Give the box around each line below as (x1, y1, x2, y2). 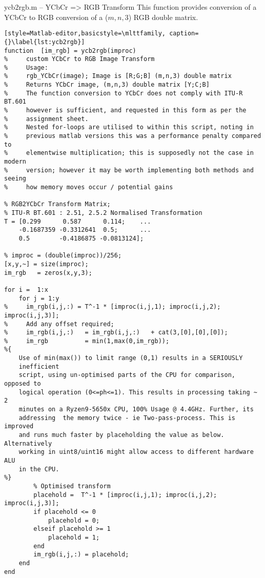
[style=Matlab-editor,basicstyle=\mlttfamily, (4, 30, 166, 37)
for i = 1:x (4, 286, 48, 293)
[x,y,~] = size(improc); (4, 260, 89, 268)
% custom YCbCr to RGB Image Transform (4, 55, 155, 63)
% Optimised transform (33, 482, 111, 490)
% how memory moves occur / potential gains (4, 184, 173, 191)
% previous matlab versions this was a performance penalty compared (4, 132, 261, 140)
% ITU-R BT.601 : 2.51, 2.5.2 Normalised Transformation (4, 209, 202, 216)
